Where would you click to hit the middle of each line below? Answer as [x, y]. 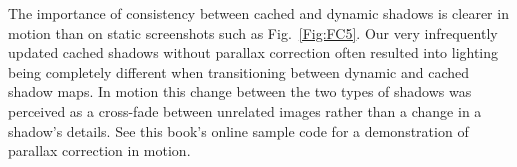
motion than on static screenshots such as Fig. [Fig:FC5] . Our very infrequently [253, 32]
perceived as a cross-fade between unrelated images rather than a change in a [245, 110]
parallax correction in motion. [99, 150]
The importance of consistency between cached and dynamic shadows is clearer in [258, 13]
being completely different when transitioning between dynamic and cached [238, 71]
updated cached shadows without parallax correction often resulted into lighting [253, 52]
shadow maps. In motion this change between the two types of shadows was [240, 91]
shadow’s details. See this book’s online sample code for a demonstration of [238, 130]
